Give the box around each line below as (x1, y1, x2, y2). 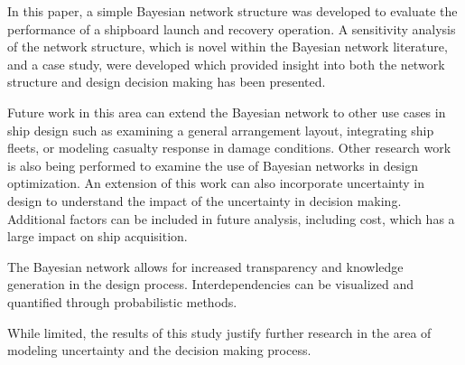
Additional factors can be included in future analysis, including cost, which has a (7, 209, 455, 228)
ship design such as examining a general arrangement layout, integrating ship (7, 120, 434, 139)
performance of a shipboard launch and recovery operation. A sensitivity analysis (7, 19, 456, 38)
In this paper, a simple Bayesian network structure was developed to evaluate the (7, 2, 458, 20)
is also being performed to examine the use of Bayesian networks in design (7, 155, 418, 174)
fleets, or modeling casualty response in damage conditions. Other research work (7, 138, 451, 157)
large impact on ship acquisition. (7, 227, 188, 246)
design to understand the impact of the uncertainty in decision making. (7, 191, 402, 210)
